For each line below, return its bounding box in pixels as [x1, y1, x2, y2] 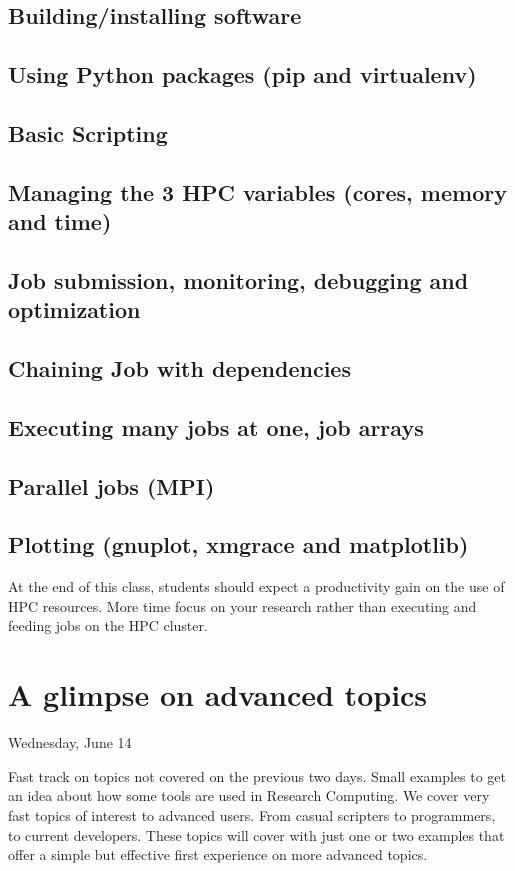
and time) [8, 206, 112, 237]
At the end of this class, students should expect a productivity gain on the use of [8, 576, 505, 597]
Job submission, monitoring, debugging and [8, 264, 469, 295]
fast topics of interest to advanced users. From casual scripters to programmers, [8, 804, 496, 825]
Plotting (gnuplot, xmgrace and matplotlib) [8, 529, 469, 560]
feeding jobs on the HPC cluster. [8, 615, 208, 636]
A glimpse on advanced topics [8, 674, 428, 715]
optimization [8, 294, 141, 325]
